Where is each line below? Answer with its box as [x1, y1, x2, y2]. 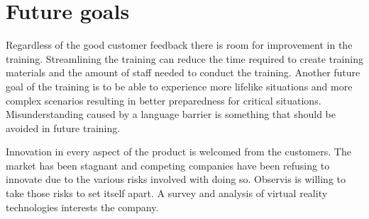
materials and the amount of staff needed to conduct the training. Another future [6, 65, 360, 80]
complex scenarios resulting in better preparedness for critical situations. [6, 93, 321, 107]
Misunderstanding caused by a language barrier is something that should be [6, 107, 336, 122]
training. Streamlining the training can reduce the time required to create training [6, 51, 363, 66]
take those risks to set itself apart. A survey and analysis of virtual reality [6, 186, 328, 201]
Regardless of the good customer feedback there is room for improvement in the [6, 37, 353, 52]
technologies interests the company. [6, 199, 159, 214]
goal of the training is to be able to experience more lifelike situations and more [6, 78, 353, 93]
